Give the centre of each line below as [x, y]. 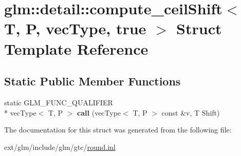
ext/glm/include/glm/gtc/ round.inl [60, 147]
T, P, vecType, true [75, 28]
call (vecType [99, 112]
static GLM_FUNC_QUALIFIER [59, 102]
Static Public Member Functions [92, 81]
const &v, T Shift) [191, 112]
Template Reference [76, 48]
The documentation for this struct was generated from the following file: [118, 130]
